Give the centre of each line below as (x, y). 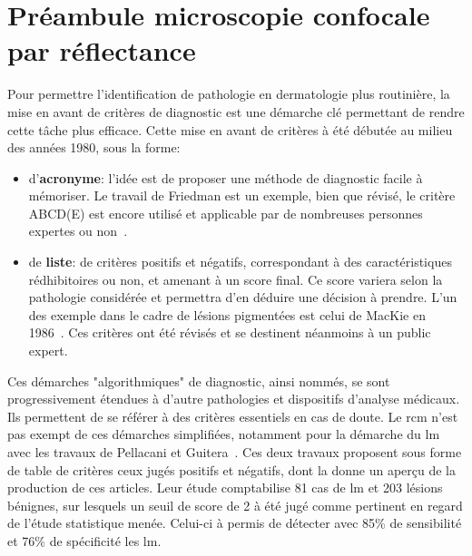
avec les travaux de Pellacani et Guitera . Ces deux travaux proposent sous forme (235, 452)
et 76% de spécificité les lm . (84, 540)
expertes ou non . (78, 231)
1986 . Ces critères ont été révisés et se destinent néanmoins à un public (230, 332)
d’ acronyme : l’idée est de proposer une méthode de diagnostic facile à (226, 177)
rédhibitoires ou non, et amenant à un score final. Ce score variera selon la (236, 279)
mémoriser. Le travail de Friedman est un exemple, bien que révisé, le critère (242, 195)
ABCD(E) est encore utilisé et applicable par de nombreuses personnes (226, 213)
